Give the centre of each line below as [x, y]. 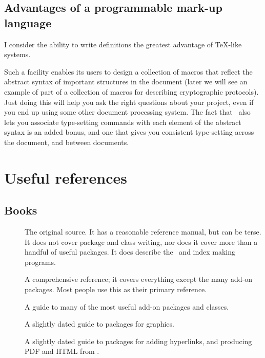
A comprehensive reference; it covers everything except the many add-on [139, 279]
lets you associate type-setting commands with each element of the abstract [123, 122]
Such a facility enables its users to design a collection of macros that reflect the [128, 71]
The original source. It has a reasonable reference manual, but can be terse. [143, 232]
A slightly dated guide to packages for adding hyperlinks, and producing [138, 341]
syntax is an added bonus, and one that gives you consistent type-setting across [129, 132]
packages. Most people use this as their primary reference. [116, 289]
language [28, 22]
